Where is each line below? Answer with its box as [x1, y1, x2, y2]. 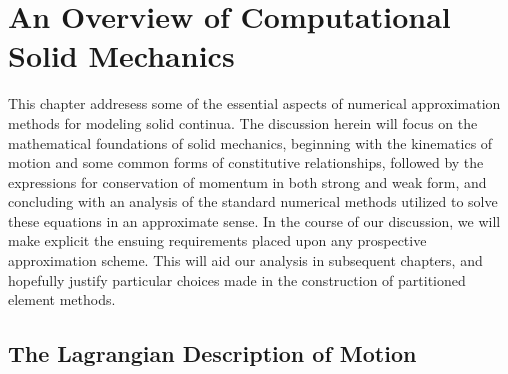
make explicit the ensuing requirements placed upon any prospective [8, 230, 427, 251]
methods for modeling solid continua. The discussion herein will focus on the [8, 112, 478, 133]
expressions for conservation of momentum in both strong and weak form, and [8, 171, 487, 192]
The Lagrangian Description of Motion [8, 338, 417, 369]
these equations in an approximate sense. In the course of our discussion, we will [8, 210, 501, 231]
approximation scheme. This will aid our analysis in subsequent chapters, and [8, 250, 483, 271]
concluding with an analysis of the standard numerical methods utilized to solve [8, 191, 498, 212]
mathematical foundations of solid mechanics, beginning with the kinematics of [8, 132, 493, 153]
